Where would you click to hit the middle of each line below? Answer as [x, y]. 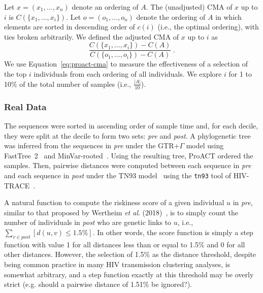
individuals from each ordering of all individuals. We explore [128, 74]
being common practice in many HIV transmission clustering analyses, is [117, 264]
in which [228, 17]
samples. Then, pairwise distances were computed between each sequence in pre [128, 165]
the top [15, 74]
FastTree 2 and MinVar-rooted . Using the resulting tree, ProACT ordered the [129, 155]
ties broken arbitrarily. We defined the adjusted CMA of [92, 36]
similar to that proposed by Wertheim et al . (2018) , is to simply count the [121, 212]
